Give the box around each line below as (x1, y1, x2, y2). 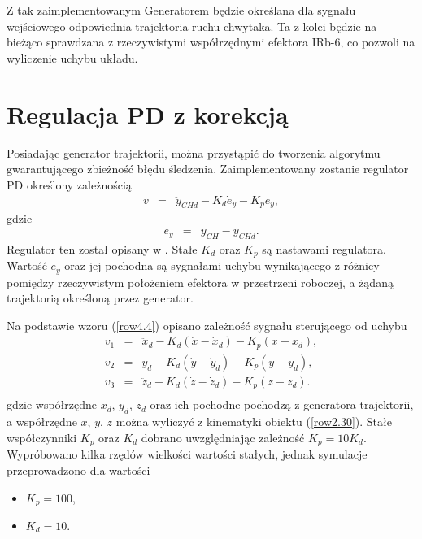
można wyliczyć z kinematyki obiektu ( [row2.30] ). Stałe (115, 413, 392, 430)
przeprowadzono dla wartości (7, 461, 150, 478)
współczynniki (7, 428, 77, 446)
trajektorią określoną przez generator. (7, 289, 194, 306)
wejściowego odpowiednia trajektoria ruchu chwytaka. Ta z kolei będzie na (7, 17, 377, 34)
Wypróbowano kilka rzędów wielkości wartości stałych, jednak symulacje (7, 446, 368, 463)
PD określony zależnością (7, 176, 132, 193)
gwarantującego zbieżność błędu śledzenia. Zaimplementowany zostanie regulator (7, 160, 409, 177)
